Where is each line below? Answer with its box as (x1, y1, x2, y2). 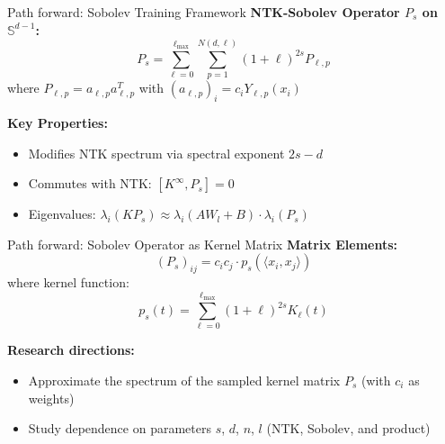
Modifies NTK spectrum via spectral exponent (28, 143, 285, 162)
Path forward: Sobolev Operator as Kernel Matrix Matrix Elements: (7, 234, 398, 253)
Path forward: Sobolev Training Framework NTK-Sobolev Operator (7, 3, 400, 21)
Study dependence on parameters (28, 419, 211, 438)
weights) (28, 388, 75, 407)
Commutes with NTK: (28, 174, 152, 193)
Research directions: (7, 340, 135, 359)
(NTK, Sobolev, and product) (266, 419, 431, 438)
